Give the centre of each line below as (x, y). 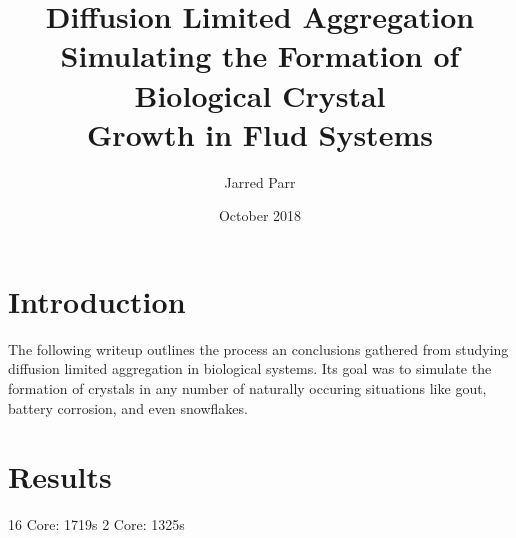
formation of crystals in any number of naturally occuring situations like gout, (247, 388)
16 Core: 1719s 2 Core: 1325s (96, 524)
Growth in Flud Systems (260, 133)
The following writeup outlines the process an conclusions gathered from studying (258, 348)
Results (60, 476)
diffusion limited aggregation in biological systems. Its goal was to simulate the (250, 368)
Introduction (97, 300)
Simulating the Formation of (260, 55)
